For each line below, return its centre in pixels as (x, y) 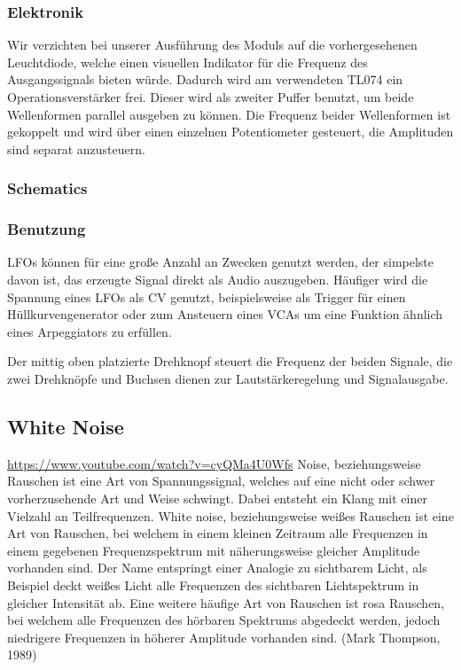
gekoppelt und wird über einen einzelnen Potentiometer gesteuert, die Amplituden (230, 132)
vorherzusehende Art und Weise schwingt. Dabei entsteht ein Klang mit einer (217, 498)
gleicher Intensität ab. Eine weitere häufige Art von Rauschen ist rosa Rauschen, (226, 602)
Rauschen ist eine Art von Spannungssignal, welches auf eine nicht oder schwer (221, 481)
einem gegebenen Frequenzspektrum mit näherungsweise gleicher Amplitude (214, 550)
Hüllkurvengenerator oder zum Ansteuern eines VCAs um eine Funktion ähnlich (225, 314)
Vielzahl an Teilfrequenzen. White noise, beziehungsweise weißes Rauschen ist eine (230, 515)
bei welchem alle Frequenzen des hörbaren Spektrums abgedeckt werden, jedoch (224, 620)
